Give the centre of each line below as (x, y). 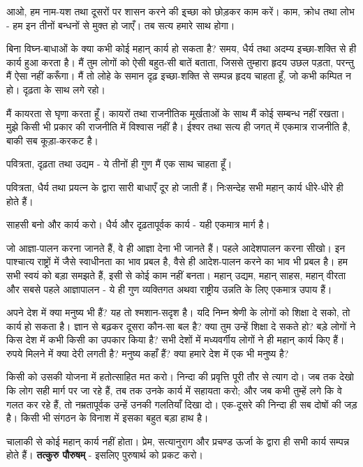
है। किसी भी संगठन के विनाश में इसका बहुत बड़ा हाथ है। (108, 418)
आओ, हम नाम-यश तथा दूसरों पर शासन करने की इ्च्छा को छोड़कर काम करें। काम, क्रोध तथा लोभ (180, 11)
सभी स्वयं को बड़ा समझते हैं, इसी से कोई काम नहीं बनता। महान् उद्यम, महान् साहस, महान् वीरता (176, 275)
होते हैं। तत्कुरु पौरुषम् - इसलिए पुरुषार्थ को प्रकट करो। (105, 455)
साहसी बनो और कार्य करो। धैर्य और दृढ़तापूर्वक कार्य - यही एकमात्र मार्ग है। (138, 224)
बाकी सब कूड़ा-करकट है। (53, 140)
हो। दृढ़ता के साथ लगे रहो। (56, 89)
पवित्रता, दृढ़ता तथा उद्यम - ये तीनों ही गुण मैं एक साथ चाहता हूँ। (119, 164)
